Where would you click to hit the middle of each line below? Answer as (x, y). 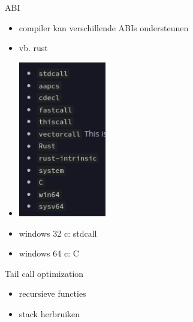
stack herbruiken (49, 313)
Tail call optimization (44, 273)
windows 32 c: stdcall (58, 233)
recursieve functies (52, 293)
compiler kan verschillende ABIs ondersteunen (104, 27)
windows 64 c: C (49, 253)
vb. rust (33, 48)
